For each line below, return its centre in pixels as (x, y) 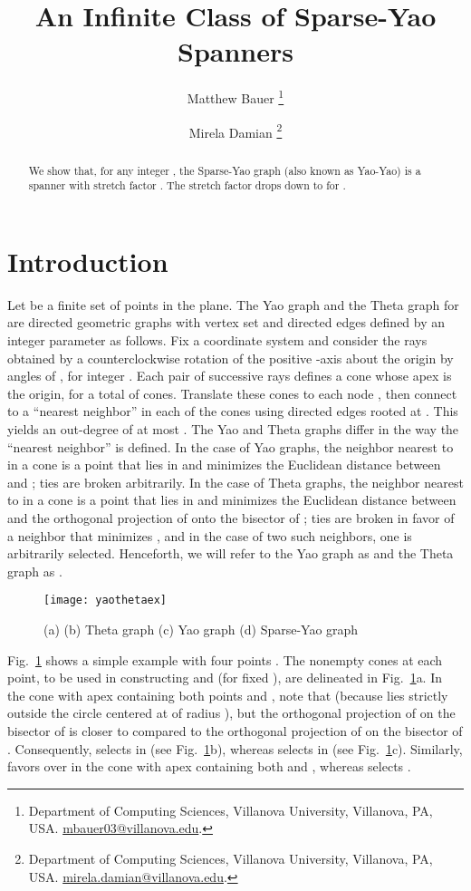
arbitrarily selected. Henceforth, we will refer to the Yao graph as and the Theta (231, 553)
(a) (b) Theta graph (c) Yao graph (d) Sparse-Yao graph (201, 630)
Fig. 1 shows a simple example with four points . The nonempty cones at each (225, 659)
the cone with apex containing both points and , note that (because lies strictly (228, 695)
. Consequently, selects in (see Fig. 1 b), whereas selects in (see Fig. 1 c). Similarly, (235, 748)
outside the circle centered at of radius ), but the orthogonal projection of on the (231, 713)
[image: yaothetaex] (106, 600)
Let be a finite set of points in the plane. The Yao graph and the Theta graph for (233, 304)
